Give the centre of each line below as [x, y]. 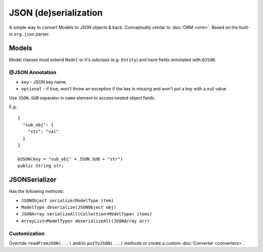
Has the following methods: [37, 191]
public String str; [41, 166]
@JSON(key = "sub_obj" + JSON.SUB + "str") [70, 159]
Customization [27, 233]
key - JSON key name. [44, 82]
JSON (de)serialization [56, 13]
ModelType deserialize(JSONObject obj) [69, 207]
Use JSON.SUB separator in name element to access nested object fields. [82, 98]
